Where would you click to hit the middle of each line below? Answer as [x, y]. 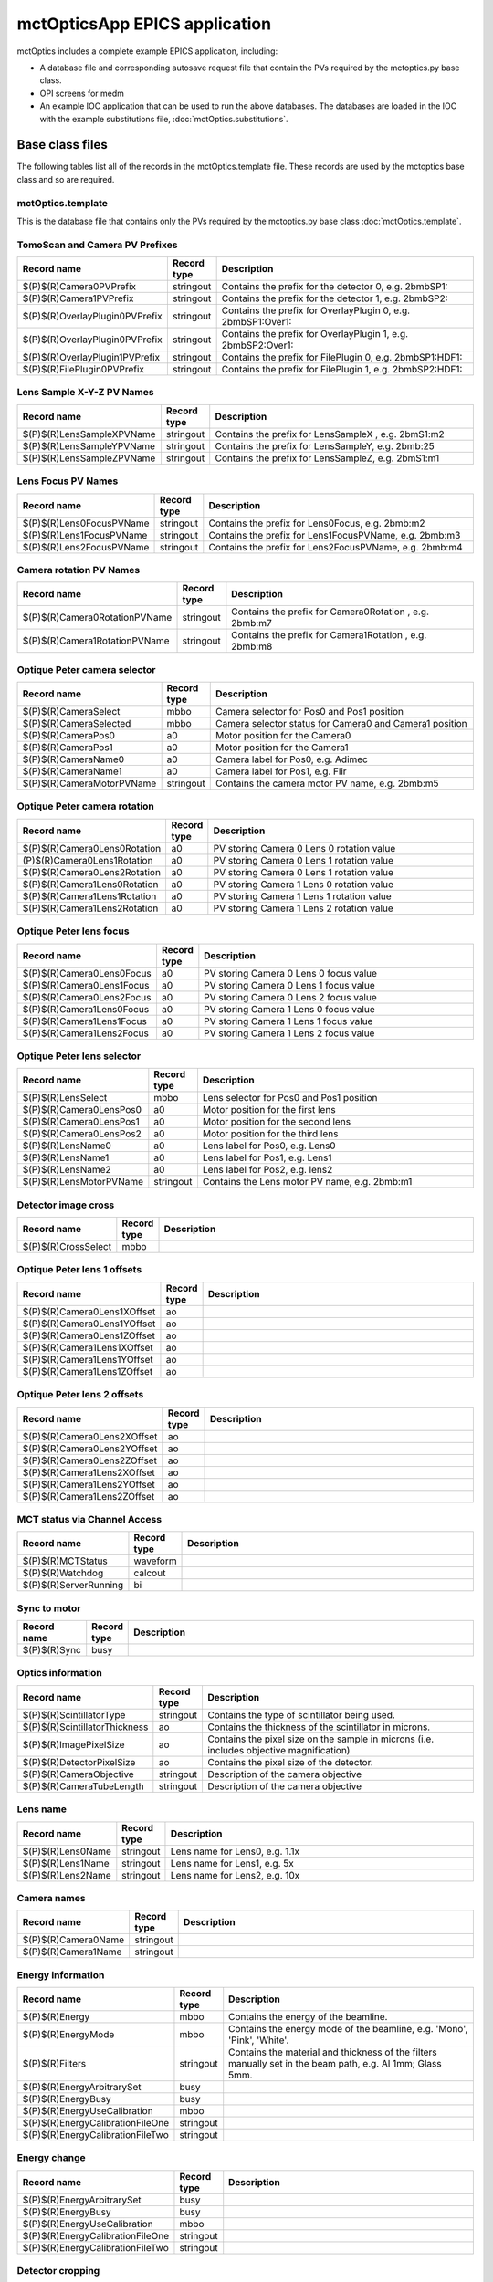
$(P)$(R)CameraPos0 [69, 736]
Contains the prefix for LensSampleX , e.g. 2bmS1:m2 [330, 434]
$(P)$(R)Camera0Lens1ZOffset [89, 1335]
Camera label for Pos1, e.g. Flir [281, 771]
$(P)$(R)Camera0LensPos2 [82, 1134]
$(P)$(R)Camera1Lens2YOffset [89, 1484]
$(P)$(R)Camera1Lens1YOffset [88, 1359]
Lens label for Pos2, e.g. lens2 [267, 1170]
